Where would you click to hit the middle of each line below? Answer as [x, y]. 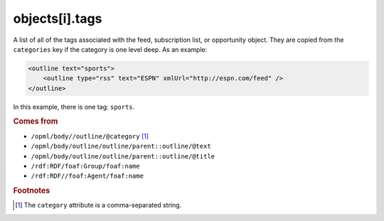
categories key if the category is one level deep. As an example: [110, 49]
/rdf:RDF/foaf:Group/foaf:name [85, 166]
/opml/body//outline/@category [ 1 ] [90, 136]
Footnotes [32, 190]
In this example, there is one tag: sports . [74, 107]
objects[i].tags [58, 18]
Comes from [36, 122]
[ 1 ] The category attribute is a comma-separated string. [98, 205]
